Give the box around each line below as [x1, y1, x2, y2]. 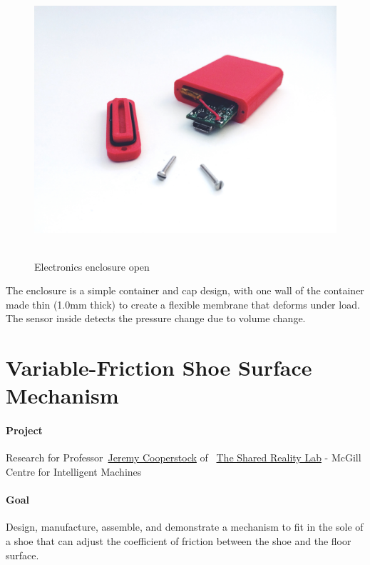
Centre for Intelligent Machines [6, 464, 142, 479]
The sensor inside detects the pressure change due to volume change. [6, 311, 306, 326]
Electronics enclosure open [34, 259, 150, 274]
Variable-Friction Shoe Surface [6, 353, 312, 382]
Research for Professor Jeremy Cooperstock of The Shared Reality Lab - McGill [6, 450, 361, 465]
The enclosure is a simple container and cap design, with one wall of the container [6, 283, 364, 298]
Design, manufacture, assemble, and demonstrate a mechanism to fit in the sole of [6, 519, 364, 534]
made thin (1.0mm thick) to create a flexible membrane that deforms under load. [6, 296, 360, 311]
